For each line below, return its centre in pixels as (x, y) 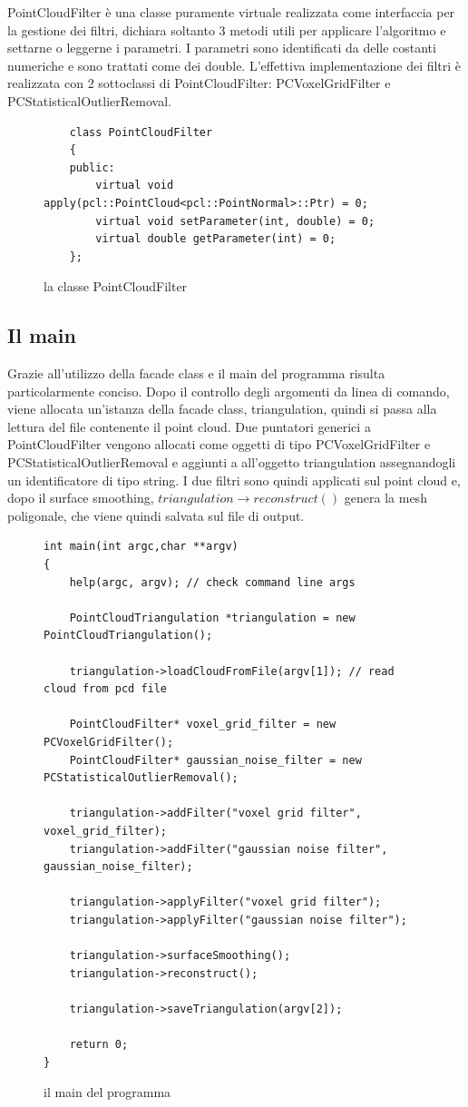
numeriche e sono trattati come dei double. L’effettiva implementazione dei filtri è (234, 65)
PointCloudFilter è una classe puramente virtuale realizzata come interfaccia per (231, 12)
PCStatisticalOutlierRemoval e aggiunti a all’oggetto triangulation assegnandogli (232, 462)
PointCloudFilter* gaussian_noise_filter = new (215, 760)
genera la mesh (385, 498)
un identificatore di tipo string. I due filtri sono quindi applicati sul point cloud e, (234, 480)
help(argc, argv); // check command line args (212, 582)
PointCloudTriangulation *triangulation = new (212, 617)
